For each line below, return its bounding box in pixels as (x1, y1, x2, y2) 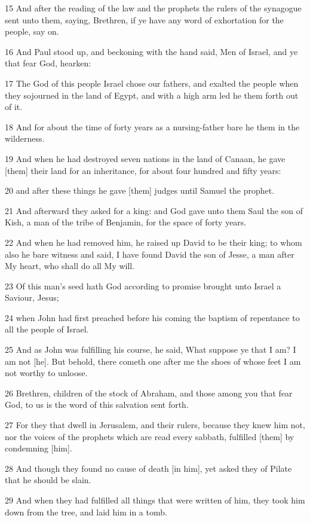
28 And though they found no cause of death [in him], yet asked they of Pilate (5, 462, 292, 474)
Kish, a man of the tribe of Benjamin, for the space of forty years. (5, 216, 247, 228)
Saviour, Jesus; (5, 291, 59, 304)
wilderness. (5, 132, 45, 145)
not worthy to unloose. (5, 367, 88, 379)
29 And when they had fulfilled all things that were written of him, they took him (5, 494, 305, 506)
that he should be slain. (5, 474, 91, 486)
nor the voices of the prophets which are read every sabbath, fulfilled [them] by (5, 430, 294, 442)
